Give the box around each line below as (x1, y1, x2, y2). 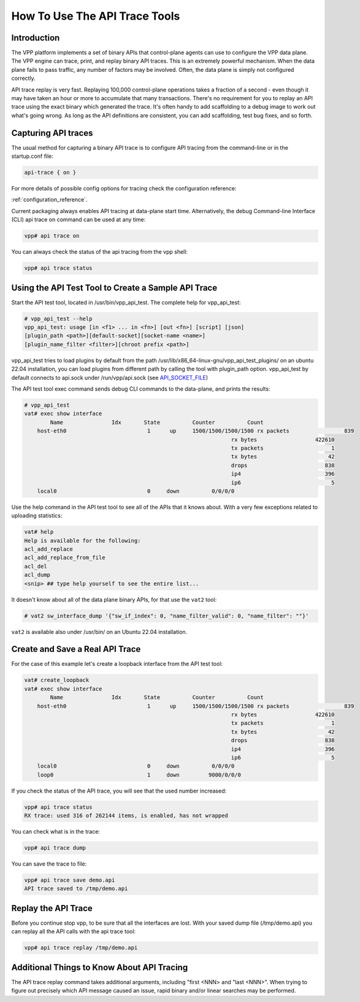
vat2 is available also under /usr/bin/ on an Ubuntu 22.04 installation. (11, 628, 188, 635)
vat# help (24, 528, 54, 536)
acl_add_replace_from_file (24, 554, 105, 562)
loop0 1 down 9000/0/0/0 (37, 771, 242, 778)
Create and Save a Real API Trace (11, 644, 141, 654)
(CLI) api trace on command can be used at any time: (11, 216, 146, 224)
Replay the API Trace (11, 903, 93, 914)
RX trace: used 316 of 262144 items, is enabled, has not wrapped (24, 812, 228, 820)
